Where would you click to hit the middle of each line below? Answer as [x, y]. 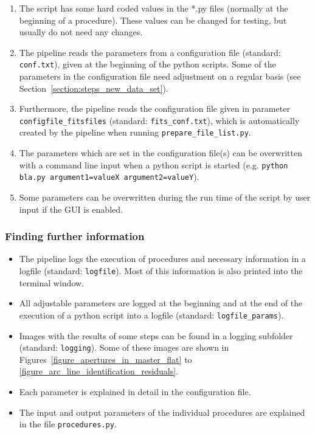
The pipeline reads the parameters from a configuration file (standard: [150, 52]
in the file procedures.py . [68, 424]
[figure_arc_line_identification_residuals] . [99, 371]
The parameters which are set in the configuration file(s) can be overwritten [161, 153]
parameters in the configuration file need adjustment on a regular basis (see [160, 76]
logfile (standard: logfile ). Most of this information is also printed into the [161, 271]
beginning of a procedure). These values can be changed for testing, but [153, 20]
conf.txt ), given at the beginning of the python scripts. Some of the [147, 64]
